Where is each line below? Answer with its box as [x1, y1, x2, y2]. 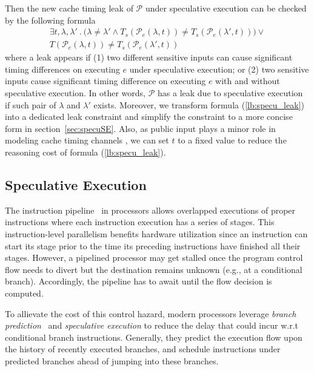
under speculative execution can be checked [145, 2, 307, 14]
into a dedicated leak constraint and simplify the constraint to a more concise [5, 110, 293, 123]
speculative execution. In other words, [5, 87, 146, 99]
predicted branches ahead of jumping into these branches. [5, 354, 219, 367]
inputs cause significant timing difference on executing [5, 74, 206, 87]
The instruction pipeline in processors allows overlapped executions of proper [5, 203, 296, 216]
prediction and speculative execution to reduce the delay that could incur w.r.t [5, 319, 298, 332]
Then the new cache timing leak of [5, 2, 133, 14]
